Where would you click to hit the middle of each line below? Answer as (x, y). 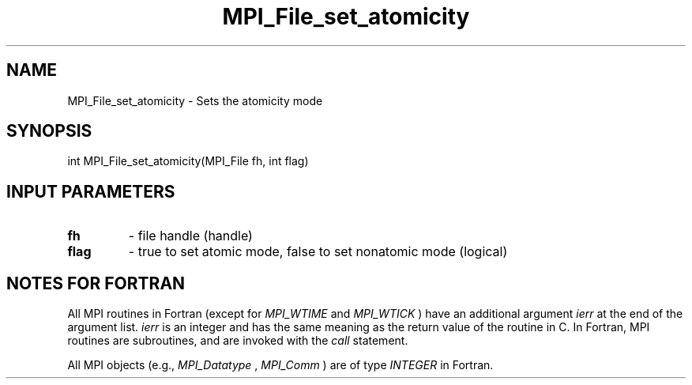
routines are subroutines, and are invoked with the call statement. (238, 341)
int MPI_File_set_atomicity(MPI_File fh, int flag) (188, 161)
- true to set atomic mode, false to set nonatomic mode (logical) (318, 252)
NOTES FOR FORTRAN (96, 283)
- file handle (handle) (190, 236)
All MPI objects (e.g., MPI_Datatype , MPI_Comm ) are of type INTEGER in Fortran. (280, 365)
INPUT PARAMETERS (91, 191)
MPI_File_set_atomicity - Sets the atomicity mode (195, 100)
